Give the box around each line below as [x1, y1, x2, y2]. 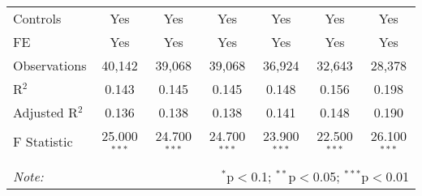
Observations [13, 56, 87, 75]
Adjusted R [13, 103, 78, 121]
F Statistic [13, 132, 73, 151]
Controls [13, 9, 62, 28]
